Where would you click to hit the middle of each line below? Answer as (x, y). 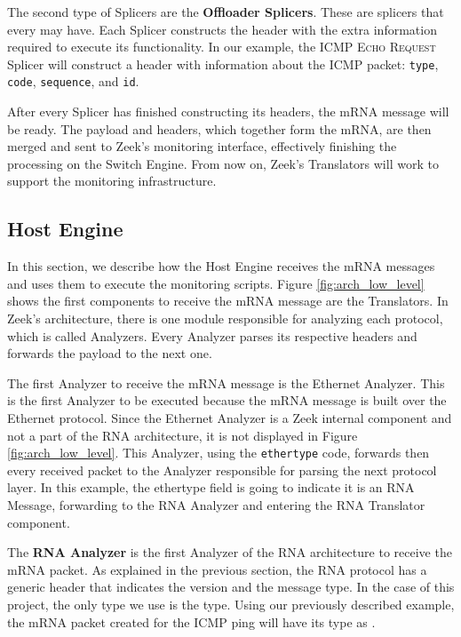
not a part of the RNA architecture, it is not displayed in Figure (183, 435)
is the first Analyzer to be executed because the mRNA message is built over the (227, 400)
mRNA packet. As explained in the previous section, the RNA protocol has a (217, 569)
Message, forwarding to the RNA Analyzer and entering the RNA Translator (216, 505)
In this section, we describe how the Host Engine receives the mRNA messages (221, 266)
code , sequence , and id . (73, 81)
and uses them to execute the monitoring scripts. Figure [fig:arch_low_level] (216, 283)
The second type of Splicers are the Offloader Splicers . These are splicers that (226, 12)
